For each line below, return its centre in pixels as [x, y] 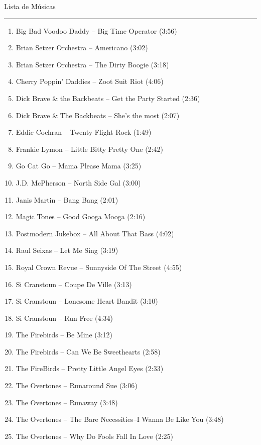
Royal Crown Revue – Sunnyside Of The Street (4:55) [99, 267]
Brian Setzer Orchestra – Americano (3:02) [82, 48]
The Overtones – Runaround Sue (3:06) [77, 385]
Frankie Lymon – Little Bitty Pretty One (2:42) [89, 149]
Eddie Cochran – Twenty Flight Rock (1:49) [84, 132]
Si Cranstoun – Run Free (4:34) [64, 318]
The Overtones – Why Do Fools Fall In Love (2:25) [95, 436]
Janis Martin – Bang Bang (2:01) [67, 199]
